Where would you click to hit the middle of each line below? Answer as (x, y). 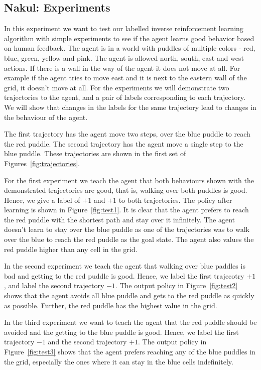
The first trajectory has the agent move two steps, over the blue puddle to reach (127, 134)
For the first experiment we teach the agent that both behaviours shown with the (129, 180)
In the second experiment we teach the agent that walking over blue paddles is (125, 266)
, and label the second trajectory (54, 285)
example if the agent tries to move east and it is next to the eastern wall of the (125, 78)
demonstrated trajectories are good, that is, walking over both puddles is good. (126, 190)
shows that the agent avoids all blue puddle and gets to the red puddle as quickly (129, 295)
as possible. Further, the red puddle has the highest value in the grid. (111, 305)
